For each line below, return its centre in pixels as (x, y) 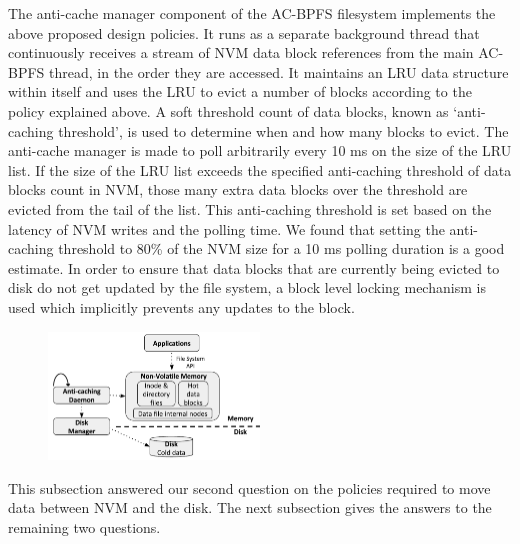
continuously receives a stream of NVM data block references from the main (241, 52)
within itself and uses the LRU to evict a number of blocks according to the (240, 91)
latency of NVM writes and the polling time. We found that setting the (226, 228)
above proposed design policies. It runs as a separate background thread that (244, 32)
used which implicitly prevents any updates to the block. (181, 306)
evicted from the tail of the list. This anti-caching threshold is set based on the (250, 208)
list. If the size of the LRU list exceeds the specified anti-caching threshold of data (260, 169)
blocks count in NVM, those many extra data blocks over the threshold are (238, 189)
